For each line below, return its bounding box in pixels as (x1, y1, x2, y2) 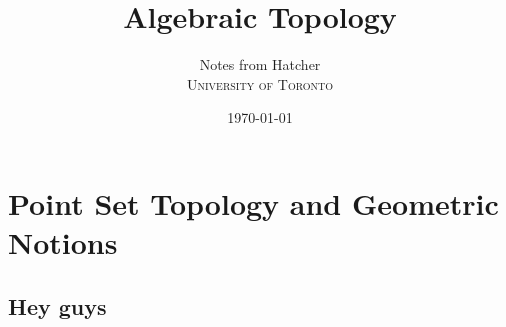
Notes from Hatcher (199, 54, 321, 75)
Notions (8, 222, 118, 263)
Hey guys (8, 290, 107, 321)
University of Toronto (186, 73, 334, 94)
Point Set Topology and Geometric (8, 182, 499, 223)
